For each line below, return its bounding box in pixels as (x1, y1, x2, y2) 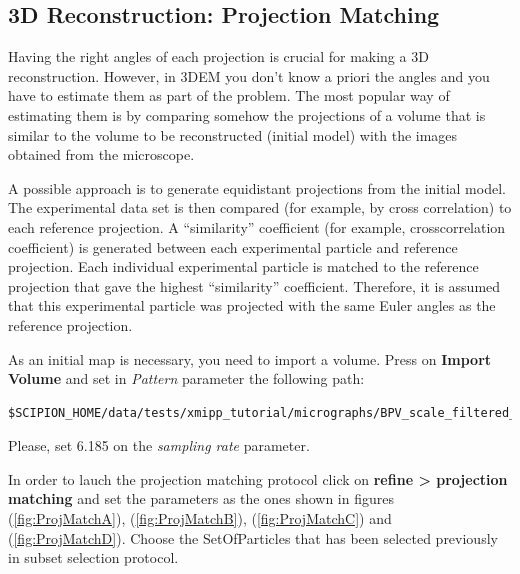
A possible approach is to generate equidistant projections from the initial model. (8, 177, 506, 198)
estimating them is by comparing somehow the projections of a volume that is (8, 104, 486, 125)
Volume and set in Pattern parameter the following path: (8, 368, 365, 389)
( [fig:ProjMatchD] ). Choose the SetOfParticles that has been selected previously (8, 527, 498, 548)
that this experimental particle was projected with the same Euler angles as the (8, 295, 496, 316)
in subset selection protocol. (8, 547, 179, 568)
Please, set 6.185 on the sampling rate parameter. (8, 435, 310, 456)
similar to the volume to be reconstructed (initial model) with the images (8, 124, 458, 145)
